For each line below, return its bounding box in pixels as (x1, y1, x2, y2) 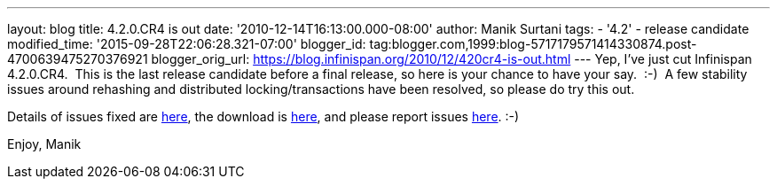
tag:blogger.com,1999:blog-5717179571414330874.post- (369, 36, 697, 51)
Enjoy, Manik (7, 136, 82, 151)
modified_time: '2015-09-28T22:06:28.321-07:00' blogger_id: (7, 36, 366, 51)
